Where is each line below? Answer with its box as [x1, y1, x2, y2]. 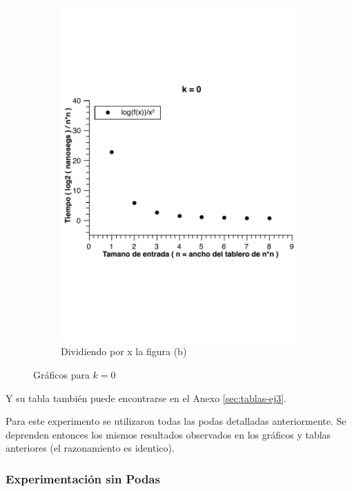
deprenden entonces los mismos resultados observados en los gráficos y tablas [6, 427, 331, 441]
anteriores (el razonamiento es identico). [6, 441, 175, 455]
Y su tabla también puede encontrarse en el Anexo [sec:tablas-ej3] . [6, 390, 287, 405]
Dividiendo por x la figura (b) [61, 344, 187, 359]
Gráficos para [33, 368, 90, 382]
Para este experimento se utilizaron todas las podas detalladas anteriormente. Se [6, 414, 346, 428]
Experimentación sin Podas [6, 470, 160, 487]
